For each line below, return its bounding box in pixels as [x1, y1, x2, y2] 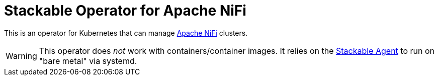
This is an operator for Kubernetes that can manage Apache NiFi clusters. [4, 28, 248, 37]
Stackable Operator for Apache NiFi [4, 2, 246, 19]
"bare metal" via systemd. [39, 55, 137, 66]
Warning [6, 50, 37, 61]
